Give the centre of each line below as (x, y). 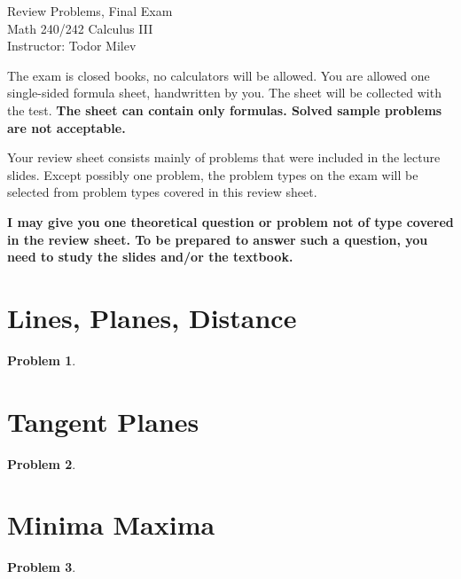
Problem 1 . (42, 360)
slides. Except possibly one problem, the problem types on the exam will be (213, 174)
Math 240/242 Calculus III (80, 28)
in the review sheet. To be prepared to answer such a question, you (218, 239)
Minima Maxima (111, 524)
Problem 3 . (42, 567)
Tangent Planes (103, 421)
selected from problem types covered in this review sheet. (162, 192)
